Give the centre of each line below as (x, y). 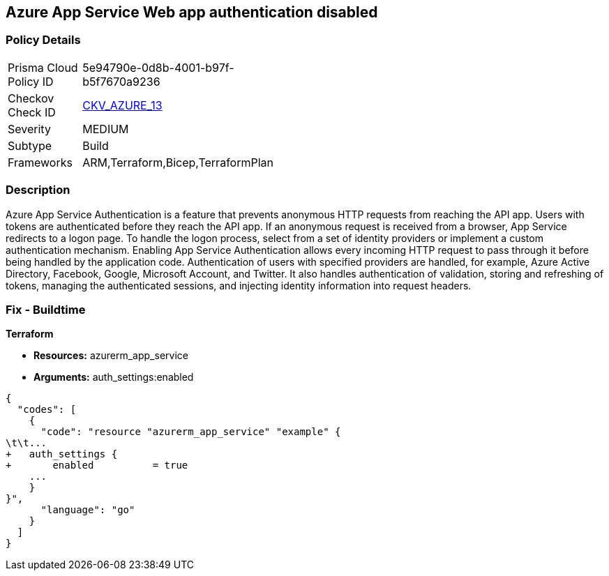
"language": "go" (88, 510)
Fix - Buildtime (46, 309)
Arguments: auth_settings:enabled (114, 377)
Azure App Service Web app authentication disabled (192, 12)
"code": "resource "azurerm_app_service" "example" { (191, 432)
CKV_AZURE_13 (122, 105)
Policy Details (43, 40)
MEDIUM (106, 129)
